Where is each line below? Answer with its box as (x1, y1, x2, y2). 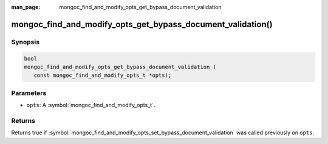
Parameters (11, 88, 47, 97)
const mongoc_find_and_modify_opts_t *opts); (33, 72, 172, 79)
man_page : (11, 4, 41, 10)
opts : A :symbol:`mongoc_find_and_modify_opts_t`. (26, 102, 155, 109)
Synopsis (11, 38, 39, 46)
